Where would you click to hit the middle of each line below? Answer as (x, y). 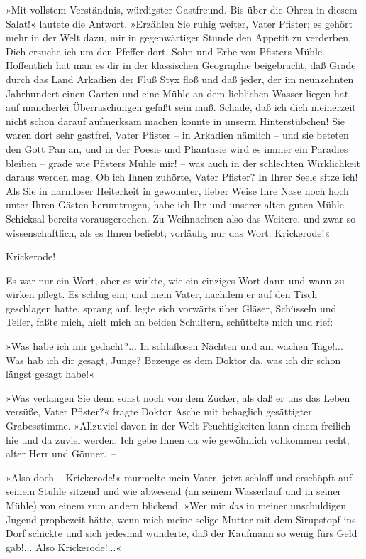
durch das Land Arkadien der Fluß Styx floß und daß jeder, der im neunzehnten (180, 79)
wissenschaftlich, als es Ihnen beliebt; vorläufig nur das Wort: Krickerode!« (168, 232)
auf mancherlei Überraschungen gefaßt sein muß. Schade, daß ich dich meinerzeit (181, 107)
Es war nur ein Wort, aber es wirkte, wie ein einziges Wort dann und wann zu (175, 280)
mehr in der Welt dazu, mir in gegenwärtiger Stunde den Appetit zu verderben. (178, 37)
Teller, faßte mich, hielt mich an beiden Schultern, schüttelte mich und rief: (170, 322)
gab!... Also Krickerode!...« (64, 547)
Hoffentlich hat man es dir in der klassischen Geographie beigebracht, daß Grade (181, 65)
